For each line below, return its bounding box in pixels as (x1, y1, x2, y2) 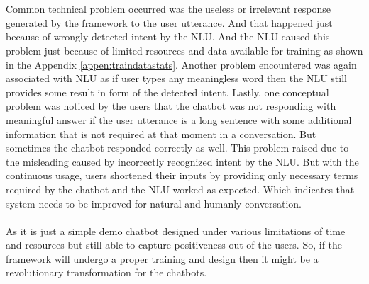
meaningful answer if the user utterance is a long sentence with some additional (6, 112, 352, 127)
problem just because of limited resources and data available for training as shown (6, 42, 363, 57)
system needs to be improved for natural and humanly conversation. (6, 195, 302, 210)
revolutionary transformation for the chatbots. (6, 265, 207, 280)
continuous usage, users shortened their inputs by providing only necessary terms (6, 168, 358, 183)
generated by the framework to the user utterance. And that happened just (6, 15, 333, 30)
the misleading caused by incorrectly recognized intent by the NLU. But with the (6, 154, 359, 169)
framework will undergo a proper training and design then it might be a (6, 251, 319, 266)
